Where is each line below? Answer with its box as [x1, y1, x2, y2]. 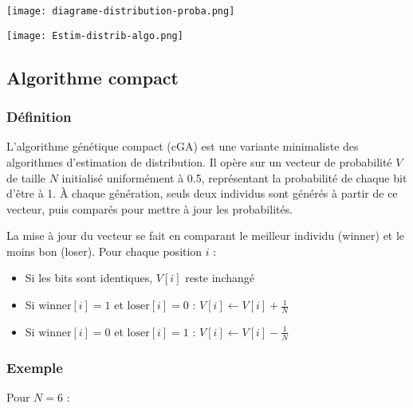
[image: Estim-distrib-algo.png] [6, 29, 183, 41]
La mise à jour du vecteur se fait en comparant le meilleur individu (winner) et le [6, 227, 405, 244]
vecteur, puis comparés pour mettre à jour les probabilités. [6, 200, 293, 217]
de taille [6, 169, 45, 186]
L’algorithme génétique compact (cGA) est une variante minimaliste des [6, 138, 359, 155]
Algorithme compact [6, 65, 179, 89]
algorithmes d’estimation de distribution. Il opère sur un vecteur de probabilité [6, 153, 392, 170]
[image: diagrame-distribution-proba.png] [6, 6, 235, 17]
